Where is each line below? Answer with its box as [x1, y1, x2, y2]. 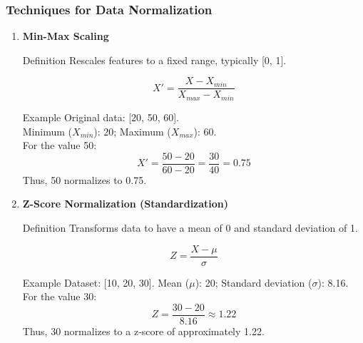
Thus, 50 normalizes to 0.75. [22, 172, 147, 187]
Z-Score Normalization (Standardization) [22, 196, 229, 211]
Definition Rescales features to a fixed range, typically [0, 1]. [22, 52, 287, 67]
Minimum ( [22, 123, 73, 138]
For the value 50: [22, 138, 97, 153]
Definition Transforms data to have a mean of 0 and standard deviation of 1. [22, 220, 358, 235]
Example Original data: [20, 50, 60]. [22, 109, 180, 124]
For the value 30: [22, 289, 97, 304]
